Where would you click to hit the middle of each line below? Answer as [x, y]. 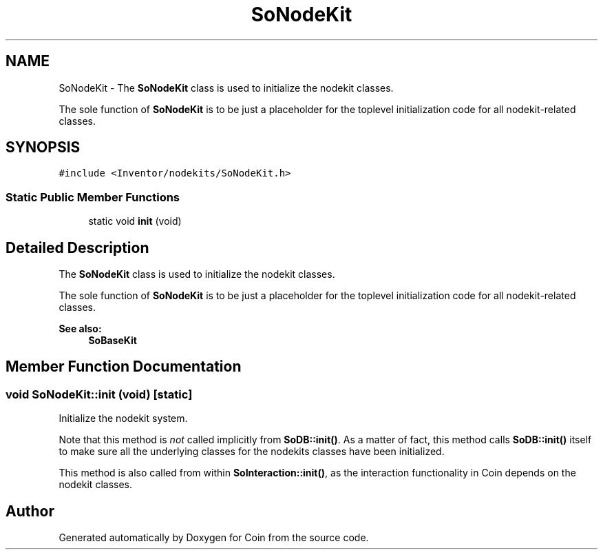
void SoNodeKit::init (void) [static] [99, 394]
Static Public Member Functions [93, 197]
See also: [80, 329]
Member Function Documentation [124, 367]
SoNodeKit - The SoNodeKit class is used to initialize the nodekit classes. [226, 88]
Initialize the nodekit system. [123, 418]
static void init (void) [135, 221]
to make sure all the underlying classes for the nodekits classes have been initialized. [252, 452]
